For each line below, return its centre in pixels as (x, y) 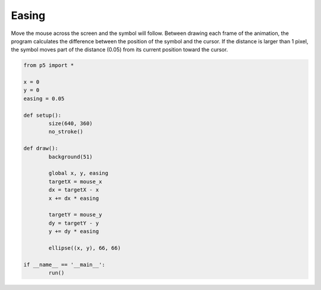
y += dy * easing (74, 232)
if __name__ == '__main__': (64, 264)
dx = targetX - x (74, 190)
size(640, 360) (71, 124)
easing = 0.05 (44, 98)
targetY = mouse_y (75, 215)
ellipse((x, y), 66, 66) (85, 248)
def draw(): (41, 149)
